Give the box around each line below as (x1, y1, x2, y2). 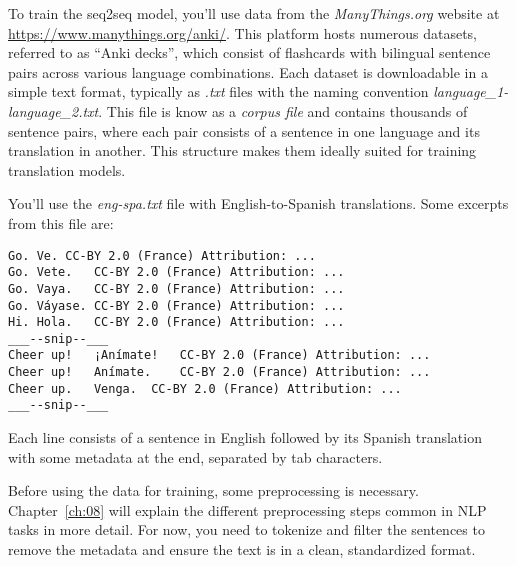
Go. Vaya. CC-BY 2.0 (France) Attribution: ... (8, 281, 345, 296)
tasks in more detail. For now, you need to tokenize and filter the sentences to (8, 519, 485, 540)
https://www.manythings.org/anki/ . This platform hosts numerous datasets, (8, 22, 477, 43)
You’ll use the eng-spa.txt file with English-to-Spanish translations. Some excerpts (8, 193, 509, 214)
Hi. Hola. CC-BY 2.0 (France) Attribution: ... (8, 315, 345, 330)
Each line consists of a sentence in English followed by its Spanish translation (8, 427, 482, 448)
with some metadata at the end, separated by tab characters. (8, 446, 383, 467)
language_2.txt (8, 100, 99, 121)
